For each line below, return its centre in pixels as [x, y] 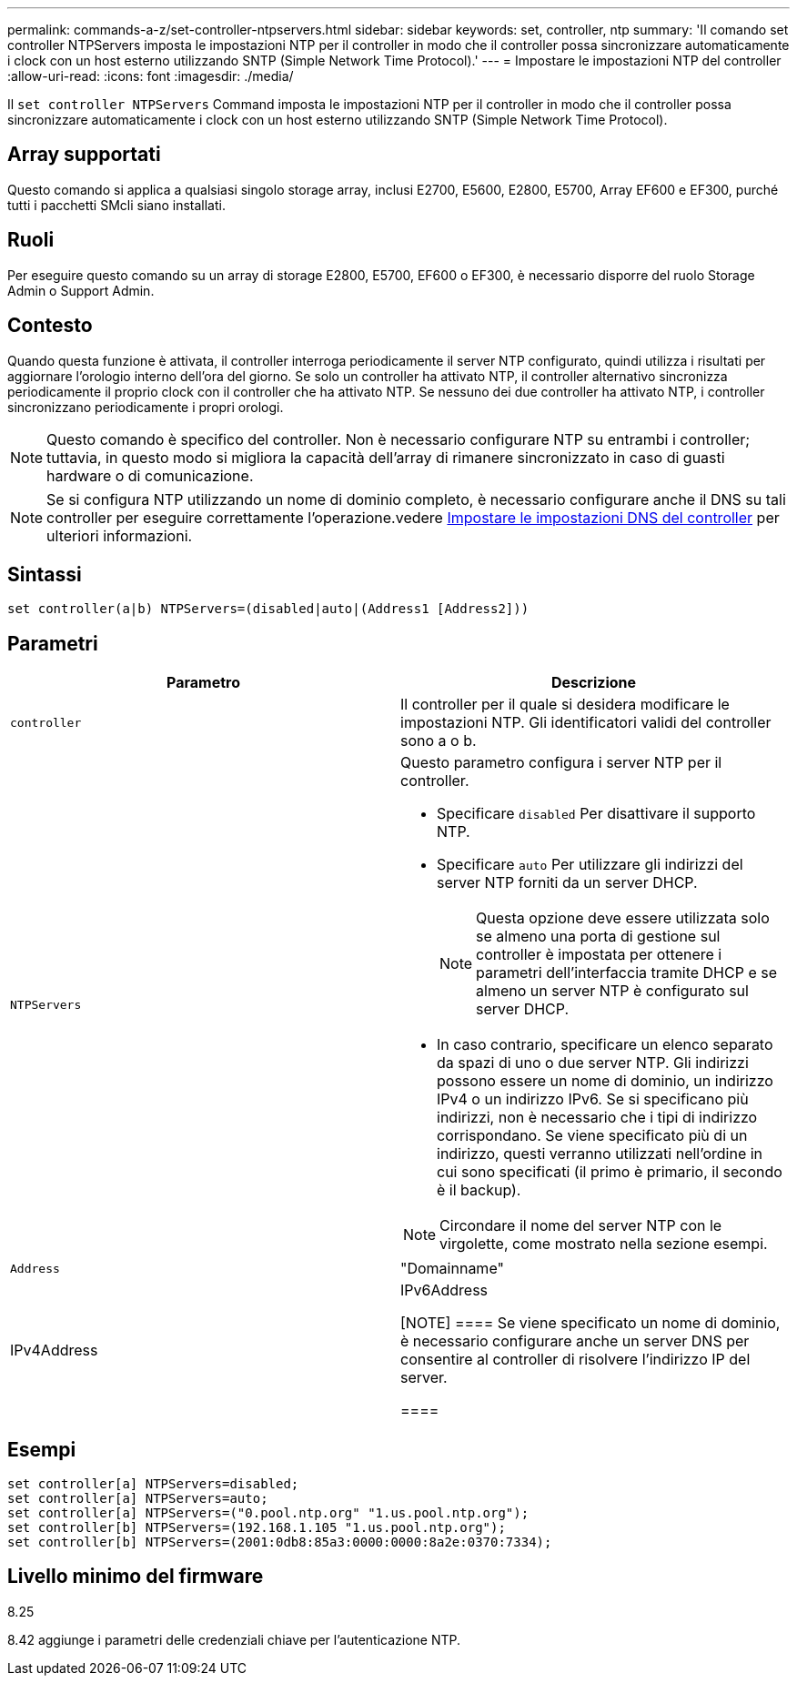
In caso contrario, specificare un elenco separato [605, 1045]
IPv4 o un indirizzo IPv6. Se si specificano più [593, 1099]
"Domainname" [452, 1269]
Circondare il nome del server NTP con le [581, 1226]
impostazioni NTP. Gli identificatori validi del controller [586, 723]
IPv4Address [54, 1350]
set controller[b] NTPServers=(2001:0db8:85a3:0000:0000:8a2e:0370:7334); [280, 1542]
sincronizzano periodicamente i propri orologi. [146, 407]
